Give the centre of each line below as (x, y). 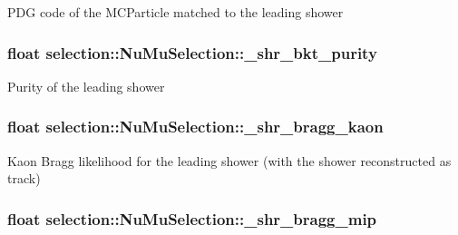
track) (24, 178)
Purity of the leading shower (86, 86)
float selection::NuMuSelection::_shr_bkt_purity (192, 52)
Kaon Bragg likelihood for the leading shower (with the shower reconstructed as (229, 160)
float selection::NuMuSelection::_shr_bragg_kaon (195, 127)
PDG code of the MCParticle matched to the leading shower (175, 12)
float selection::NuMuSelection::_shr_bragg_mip (192, 218)
